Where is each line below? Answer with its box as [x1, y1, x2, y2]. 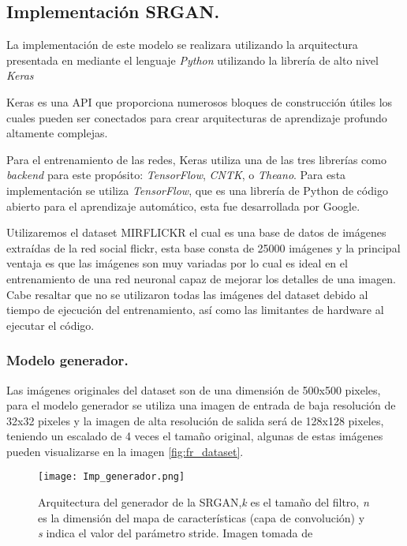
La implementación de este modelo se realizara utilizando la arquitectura [6, 36, 358, 53]
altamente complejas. [6, 125, 108, 141]
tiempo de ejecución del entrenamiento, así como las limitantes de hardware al [6, 301, 384, 318]
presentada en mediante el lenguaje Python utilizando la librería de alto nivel [6, 51, 379, 68]
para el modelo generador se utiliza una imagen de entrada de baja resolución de [6, 397, 396, 413]
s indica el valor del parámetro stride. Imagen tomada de [38, 525, 313, 541]
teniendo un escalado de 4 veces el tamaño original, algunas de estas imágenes [6, 428, 383, 444]
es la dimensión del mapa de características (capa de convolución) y [38, 509, 365, 525]
